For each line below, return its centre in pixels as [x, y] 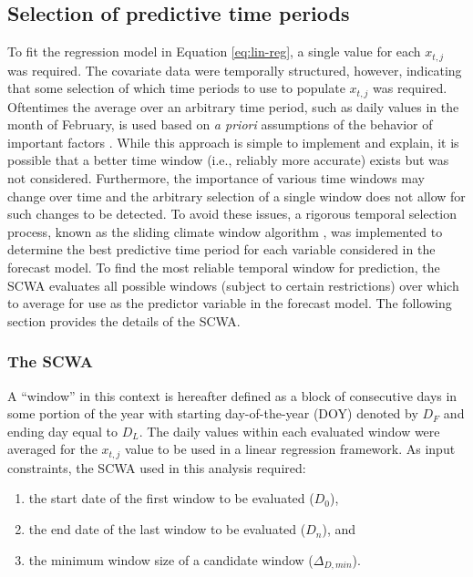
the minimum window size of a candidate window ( [171, 559]
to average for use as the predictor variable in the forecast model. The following [230, 303]
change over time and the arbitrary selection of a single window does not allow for [236, 196]
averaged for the [52, 449]
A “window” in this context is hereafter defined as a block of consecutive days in [232, 395]
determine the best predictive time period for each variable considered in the [221, 249]
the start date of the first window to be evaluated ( [171, 498]
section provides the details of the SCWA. [124, 320]
